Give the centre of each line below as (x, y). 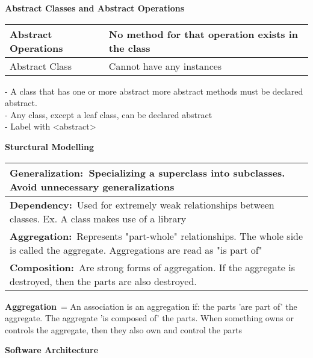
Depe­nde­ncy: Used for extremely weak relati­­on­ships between (142, 204)
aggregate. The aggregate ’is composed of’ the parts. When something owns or (150, 318)
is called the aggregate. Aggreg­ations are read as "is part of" (136, 250)
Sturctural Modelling (49, 146)
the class (129, 48)
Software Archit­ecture (52, 350)
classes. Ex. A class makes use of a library (98, 218)
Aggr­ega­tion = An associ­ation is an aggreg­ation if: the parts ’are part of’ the (151, 306)
